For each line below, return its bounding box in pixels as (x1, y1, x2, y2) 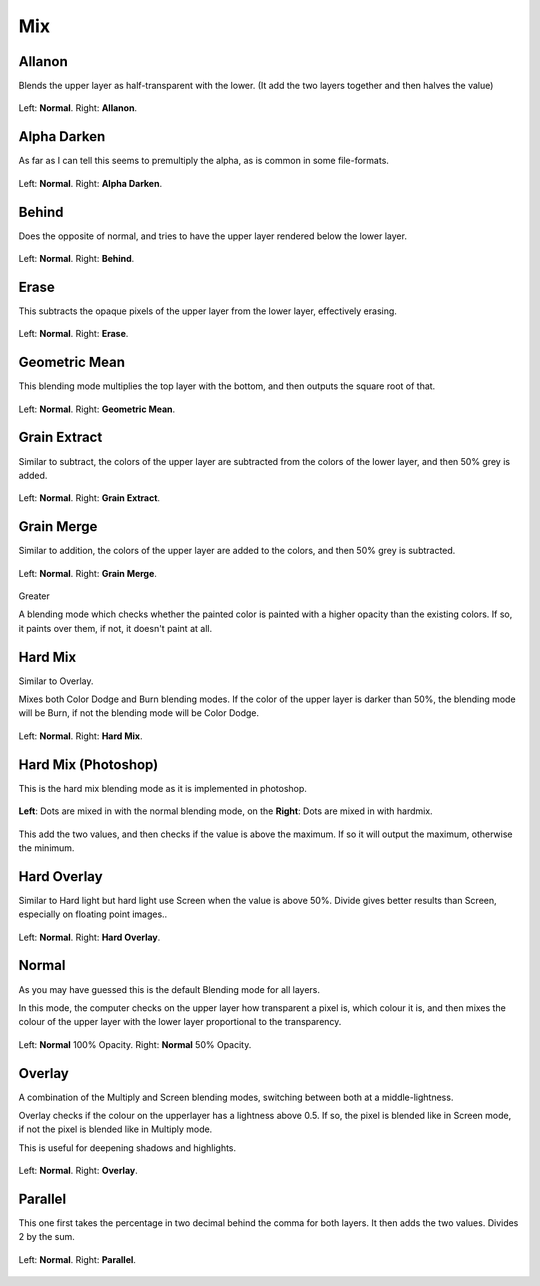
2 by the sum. (18, 1231, 75, 1243)
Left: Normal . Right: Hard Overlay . (18, 931, 161, 943)
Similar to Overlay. (18, 675, 94, 687)
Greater (18, 590, 50, 602)
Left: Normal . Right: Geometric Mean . (18, 403, 176, 415)
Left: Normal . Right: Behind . (18, 253, 135, 265)
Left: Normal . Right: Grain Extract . (18, 492, 160, 504)
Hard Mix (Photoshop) (18, 756, 159, 773)
